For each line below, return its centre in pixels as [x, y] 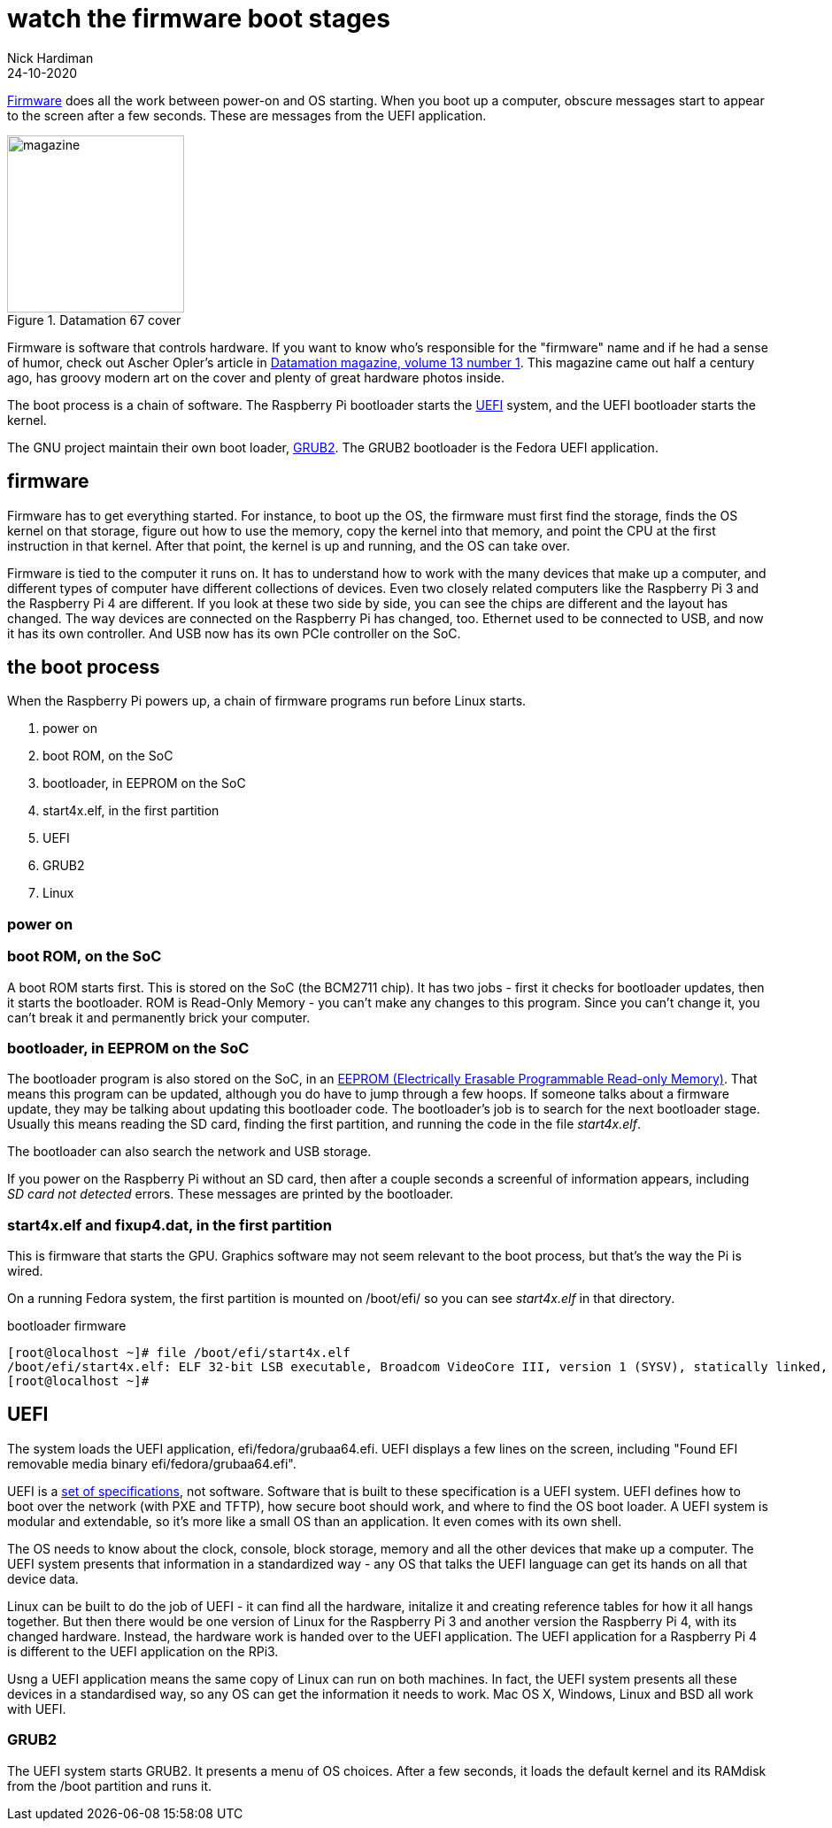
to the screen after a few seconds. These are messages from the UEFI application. [247, 115]
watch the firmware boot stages [199, 19]
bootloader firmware [67, 1326]
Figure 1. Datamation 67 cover [94, 320]
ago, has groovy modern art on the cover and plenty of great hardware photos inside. [256, 377]
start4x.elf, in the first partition [131, 811]
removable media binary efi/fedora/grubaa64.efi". [152, 1463]
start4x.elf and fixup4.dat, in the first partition [169, 1225]
